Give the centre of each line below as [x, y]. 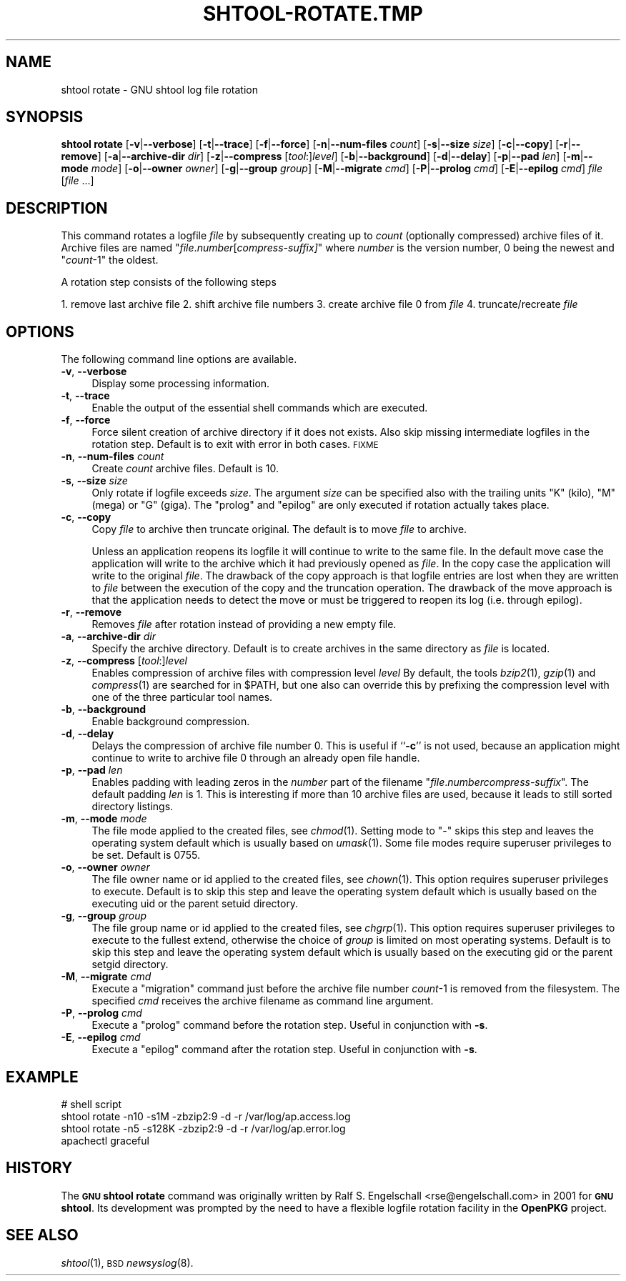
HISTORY [39, 1168]
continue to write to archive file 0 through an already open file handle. [256, 758]
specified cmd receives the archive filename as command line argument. [263, 1001]
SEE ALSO [42, 1235]
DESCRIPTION [57, 208]
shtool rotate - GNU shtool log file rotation [160, 89]
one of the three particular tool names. [182, 697]
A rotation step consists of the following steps [169, 282]
